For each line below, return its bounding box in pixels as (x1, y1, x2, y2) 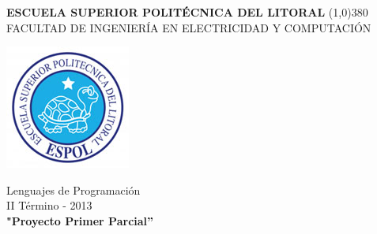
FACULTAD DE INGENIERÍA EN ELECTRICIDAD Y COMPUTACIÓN (6, 19, 371, 35)
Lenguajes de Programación (6, 181, 141, 198)
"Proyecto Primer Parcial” (6, 212, 154, 228)
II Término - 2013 (6, 197, 92, 214)
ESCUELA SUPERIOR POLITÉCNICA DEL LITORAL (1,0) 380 (6, 4, 368, 20)
